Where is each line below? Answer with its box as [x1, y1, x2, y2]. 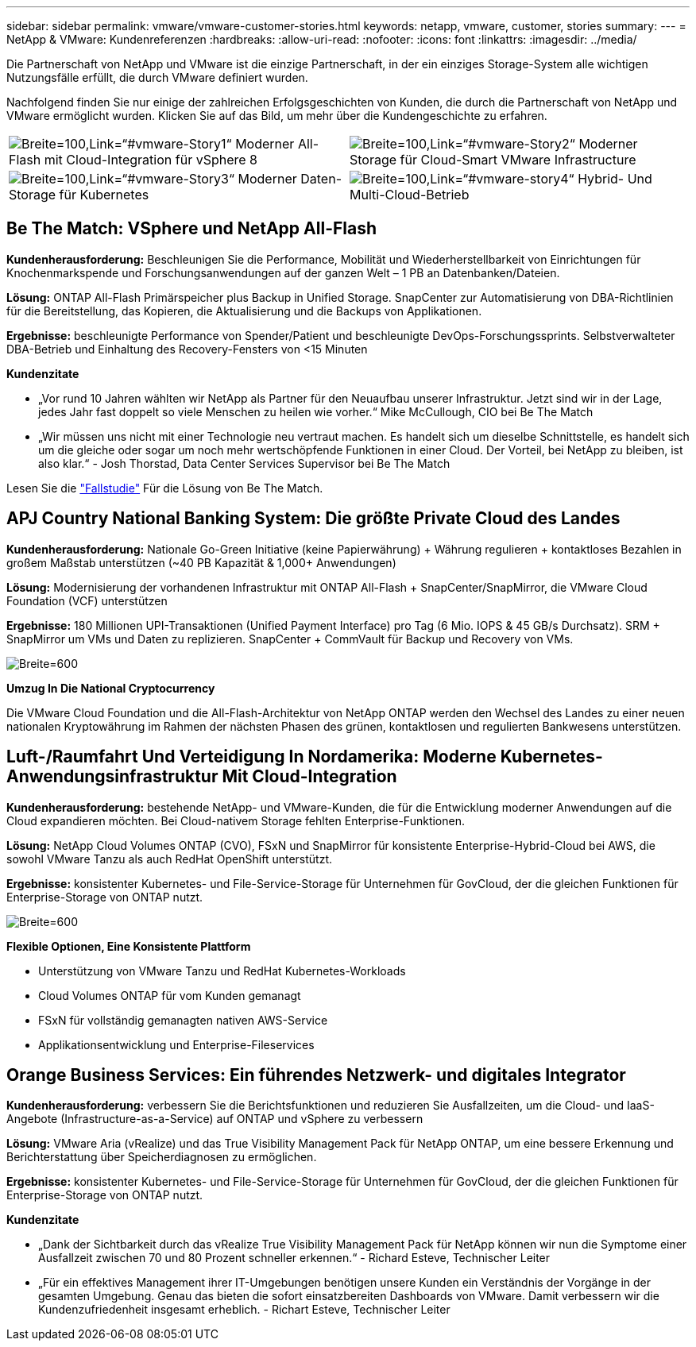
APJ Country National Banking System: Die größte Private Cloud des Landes [6, 508, 621, 529]
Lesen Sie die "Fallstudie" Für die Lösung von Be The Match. [6, 481, 323, 495]
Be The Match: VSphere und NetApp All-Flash [6, 218, 377, 239]
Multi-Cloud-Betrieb [350, 187, 470, 203]
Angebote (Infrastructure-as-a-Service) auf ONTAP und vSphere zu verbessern [6, 1112, 423, 1126]
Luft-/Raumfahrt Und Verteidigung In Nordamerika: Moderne [6, 747, 497, 767]
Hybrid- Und [578, 171, 652, 187]
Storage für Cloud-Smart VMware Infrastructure [350, 152, 636, 168]
